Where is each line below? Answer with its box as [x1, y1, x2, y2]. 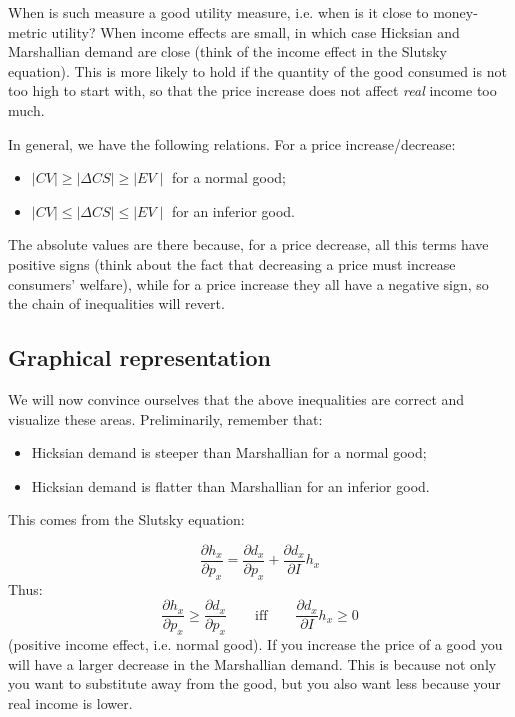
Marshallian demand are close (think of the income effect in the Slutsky [8, 41, 447, 62]
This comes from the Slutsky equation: [8, 509, 245, 530]
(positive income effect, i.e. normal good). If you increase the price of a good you [8, 634, 503, 655]
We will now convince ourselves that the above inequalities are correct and [8, 388, 465, 409]
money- [433, 2, 478, 22]
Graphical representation [8, 342, 271, 373]
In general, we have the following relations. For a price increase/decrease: [8, 133, 456, 154]
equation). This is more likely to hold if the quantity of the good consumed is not [8, 60, 507, 81]
